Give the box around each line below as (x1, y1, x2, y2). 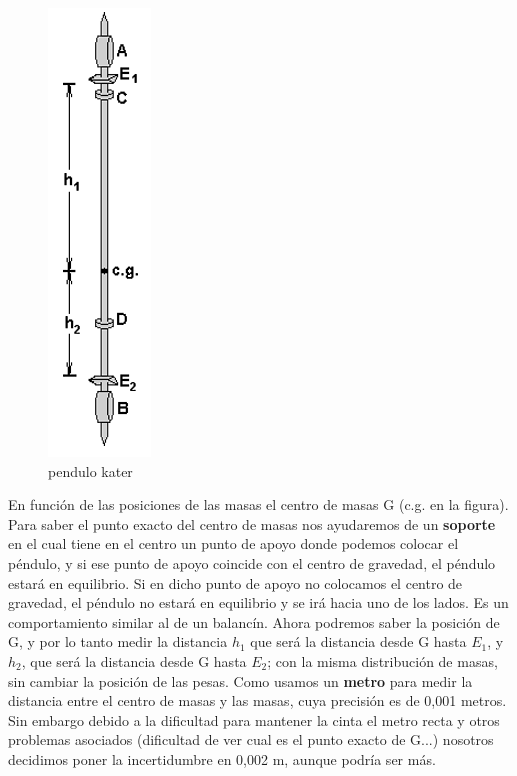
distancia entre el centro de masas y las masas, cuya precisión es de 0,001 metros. (8, 690, 507, 711)
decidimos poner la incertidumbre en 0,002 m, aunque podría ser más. (8, 748, 436, 769)
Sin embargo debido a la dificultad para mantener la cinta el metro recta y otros (8, 709, 500, 730)
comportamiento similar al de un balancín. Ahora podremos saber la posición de (8, 611, 500, 632)
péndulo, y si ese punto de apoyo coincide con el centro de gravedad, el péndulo (8, 552, 496, 573)
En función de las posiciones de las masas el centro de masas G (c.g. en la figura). (8, 494, 509, 515)
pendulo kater (48, 460, 133, 481)
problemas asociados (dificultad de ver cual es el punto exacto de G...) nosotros (8, 729, 494, 750)
